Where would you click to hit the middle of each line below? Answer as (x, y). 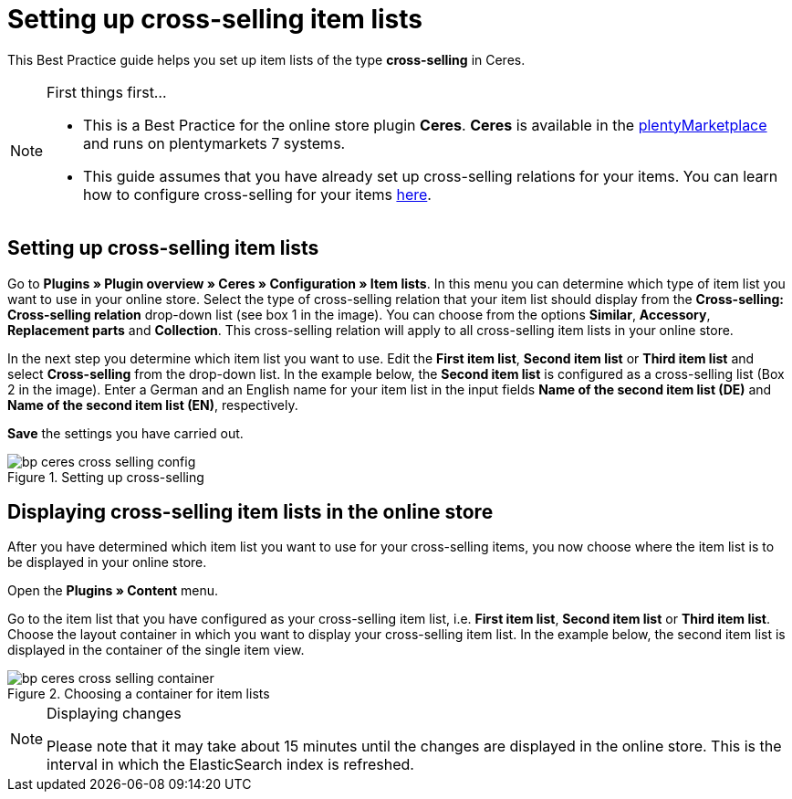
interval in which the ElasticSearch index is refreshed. (230, 765)
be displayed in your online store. (107, 562)
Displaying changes (114, 714)
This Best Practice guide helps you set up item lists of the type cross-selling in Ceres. (266, 59)
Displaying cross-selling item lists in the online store (250, 512)
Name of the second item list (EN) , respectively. (153, 405)
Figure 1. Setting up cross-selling (106, 477)
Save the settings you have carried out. (125, 433)
